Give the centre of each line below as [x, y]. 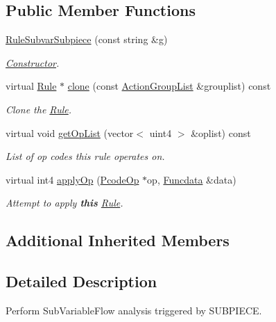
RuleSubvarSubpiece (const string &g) [87, 39]
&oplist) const [221, 132]
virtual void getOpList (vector [70, 132]
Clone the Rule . [39, 109]
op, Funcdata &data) [192, 179]
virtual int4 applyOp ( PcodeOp [72, 179]
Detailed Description [81, 281]
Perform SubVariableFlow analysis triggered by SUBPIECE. [134, 310]
